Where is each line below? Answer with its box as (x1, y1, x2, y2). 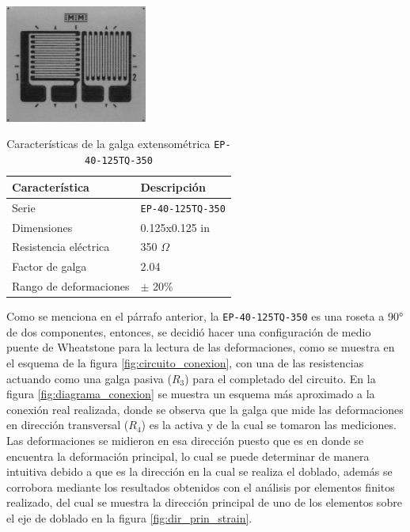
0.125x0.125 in (140, 218, 210, 235)
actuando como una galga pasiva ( (6, 370, 172, 386)
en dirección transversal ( (6, 416, 129, 433)
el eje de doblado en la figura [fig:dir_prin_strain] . (6, 509, 252, 526)
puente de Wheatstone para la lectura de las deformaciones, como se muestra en (6, 339, 395, 355)
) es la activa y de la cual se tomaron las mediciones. (141, 416, 397, 433)
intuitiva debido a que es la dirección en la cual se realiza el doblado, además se (6, 463, 393, 480)
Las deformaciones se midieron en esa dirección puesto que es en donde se (6, 431, 364, 448)
